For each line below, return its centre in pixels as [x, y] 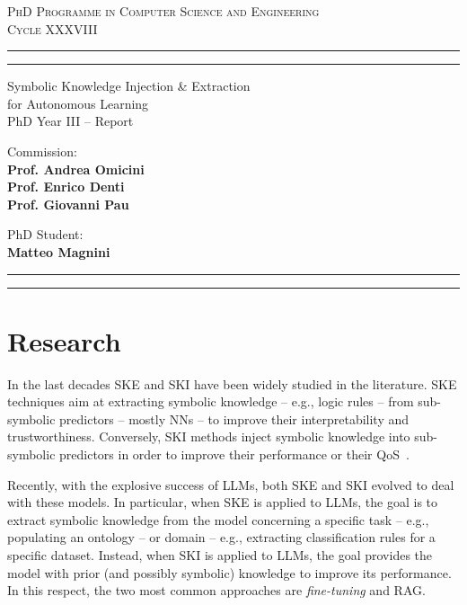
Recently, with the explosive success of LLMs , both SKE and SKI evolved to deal [231, 484]
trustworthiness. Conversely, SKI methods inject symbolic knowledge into [209, 436]
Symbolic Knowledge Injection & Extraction [129, 86]
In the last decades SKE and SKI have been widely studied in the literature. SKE [232, 383]
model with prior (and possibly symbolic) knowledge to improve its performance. [229, 572]
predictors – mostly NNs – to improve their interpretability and [234, 418]
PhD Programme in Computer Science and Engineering [163, 11]
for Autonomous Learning [78, 103]
